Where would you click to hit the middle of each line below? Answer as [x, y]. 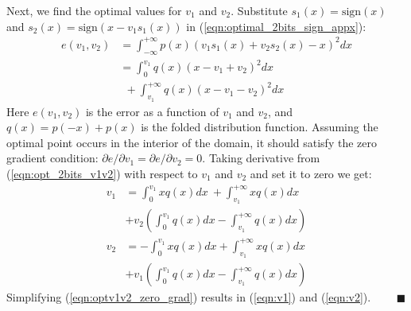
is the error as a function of [152, 111]
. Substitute [259, 10]
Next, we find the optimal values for [94, 10]
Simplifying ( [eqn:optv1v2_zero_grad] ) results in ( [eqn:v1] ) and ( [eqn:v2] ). [189, 297]
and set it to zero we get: [311, 173]
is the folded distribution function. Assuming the [260, 127]
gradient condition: [52, 158]
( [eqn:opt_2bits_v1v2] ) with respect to [102, 173]
